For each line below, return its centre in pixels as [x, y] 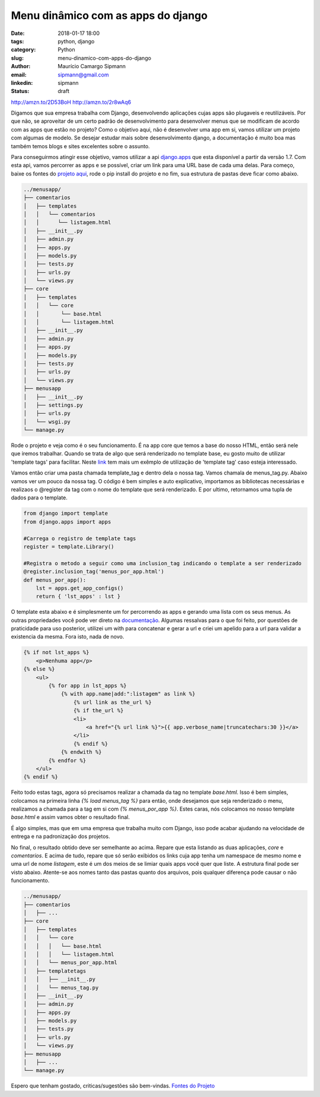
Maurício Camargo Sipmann [92, 66]
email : [19, 75]
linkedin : [22, 82]
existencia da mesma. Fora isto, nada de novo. [68, 637]
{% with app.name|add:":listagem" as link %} [128, 694]
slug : [17, 58]
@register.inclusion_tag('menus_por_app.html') [94, 572]
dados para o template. [39, 498]
